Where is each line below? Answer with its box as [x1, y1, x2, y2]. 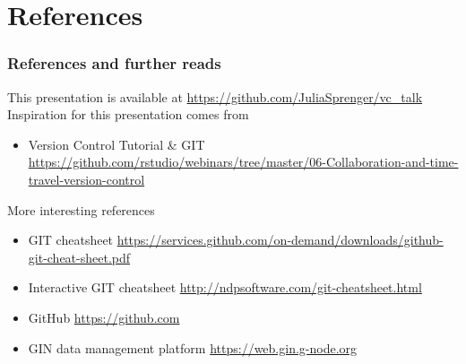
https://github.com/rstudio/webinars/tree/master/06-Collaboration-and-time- [28, 152, 459, 171]
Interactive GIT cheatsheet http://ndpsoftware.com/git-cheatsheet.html [28, 278, 422, 297]
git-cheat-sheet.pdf [28, 247, 131, 266]
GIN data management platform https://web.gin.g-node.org [28, 338, 358, 357]
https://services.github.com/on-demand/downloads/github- [116, 230, 444, 249]
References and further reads [7, 52, 221, 74]
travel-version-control [28, 169, 145, 188]
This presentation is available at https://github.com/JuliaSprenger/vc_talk [7, 87, 423, 106]
